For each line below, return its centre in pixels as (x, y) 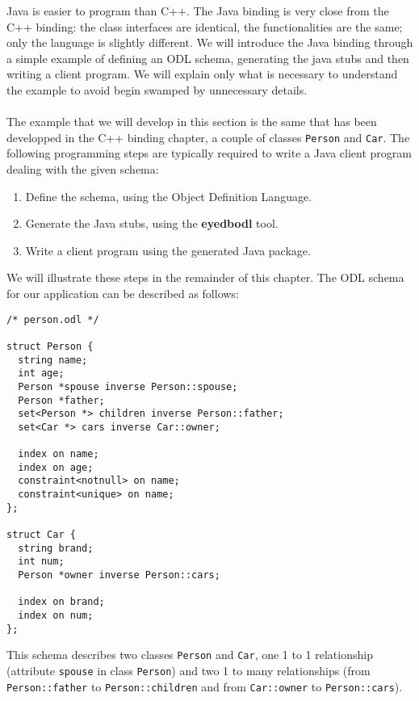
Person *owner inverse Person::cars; (119, 575)
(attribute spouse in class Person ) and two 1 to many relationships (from (189, 670)
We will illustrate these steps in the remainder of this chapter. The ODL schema (205, 277)
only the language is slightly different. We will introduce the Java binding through (210, 42)
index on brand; (61, 602)
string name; (53, 360)
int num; (41, 562)
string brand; (56, 548)
